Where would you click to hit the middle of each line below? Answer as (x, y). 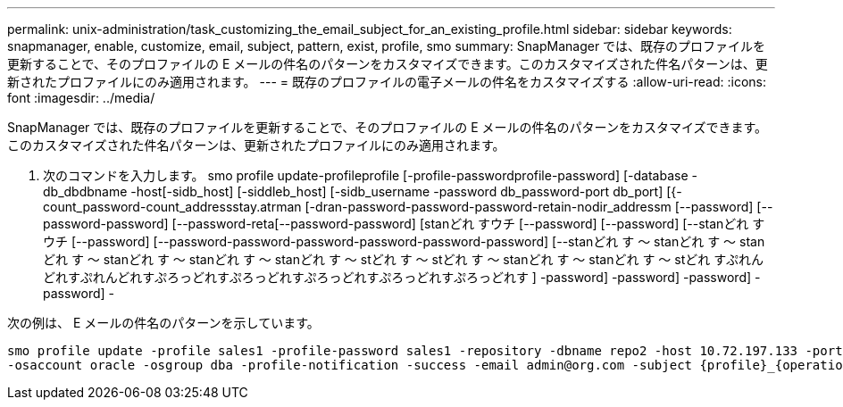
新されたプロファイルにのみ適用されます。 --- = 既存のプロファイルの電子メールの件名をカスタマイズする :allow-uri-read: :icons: (387, 82)
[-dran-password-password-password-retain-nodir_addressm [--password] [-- (539, 207)
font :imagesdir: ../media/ (81, 98)
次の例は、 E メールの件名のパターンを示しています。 (163, 323)
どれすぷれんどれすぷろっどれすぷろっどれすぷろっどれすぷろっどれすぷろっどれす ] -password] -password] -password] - (402, 277)
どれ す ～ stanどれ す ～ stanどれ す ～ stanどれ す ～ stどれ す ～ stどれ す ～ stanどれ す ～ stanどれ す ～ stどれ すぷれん (403, 259)
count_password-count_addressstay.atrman (172, 207)
